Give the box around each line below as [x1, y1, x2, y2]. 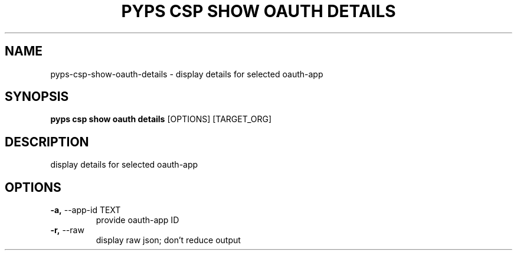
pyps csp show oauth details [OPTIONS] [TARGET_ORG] [50, 114, 272, 125]
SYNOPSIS [5, 89, 69, 104]
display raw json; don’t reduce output [96, 235, 241, 246]
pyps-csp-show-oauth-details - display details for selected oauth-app [50, 68, 323, 79]
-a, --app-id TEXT [50, 205, 121, 215]
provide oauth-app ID [96, 215, 179, 225]
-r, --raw [50, 225, 84, 236]
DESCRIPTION [5, 134, 89, 149]
